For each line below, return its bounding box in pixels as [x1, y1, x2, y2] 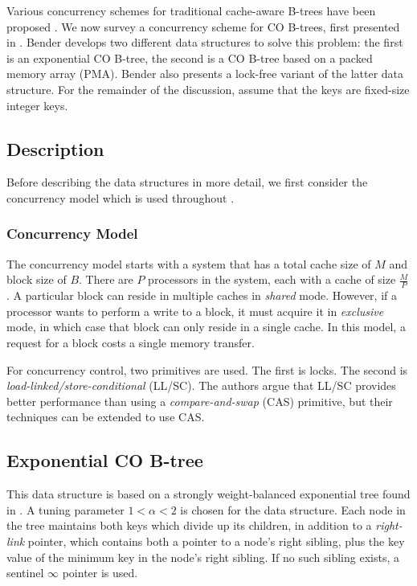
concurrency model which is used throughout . [6, 189, 235, 206]
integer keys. [6, 96, 68, 113]
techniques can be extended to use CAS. [6, 408, 205, 425]
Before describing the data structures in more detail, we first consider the [6, 174, 368, 191]
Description [6, 136, 104, 161]
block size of [6, 271, 67, 288]
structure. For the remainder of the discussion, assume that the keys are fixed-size [6, 80, 410, 97]
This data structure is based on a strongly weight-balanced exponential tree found [6, 486, 411, 502]
